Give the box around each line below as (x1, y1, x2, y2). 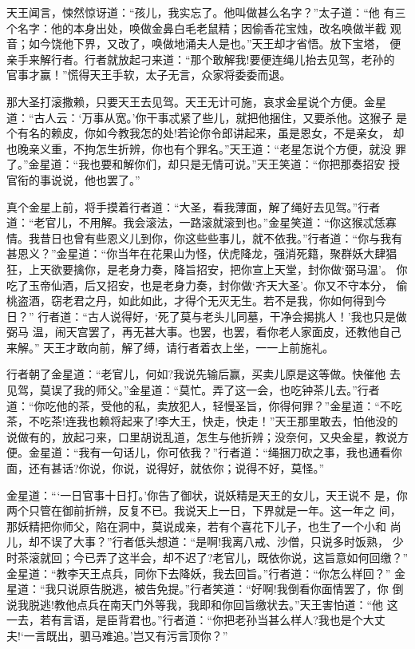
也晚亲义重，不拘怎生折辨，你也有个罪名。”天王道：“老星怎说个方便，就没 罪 (6, 140, 406, 156)
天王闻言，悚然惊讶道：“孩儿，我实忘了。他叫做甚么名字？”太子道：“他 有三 (6, 4, 406, 20)
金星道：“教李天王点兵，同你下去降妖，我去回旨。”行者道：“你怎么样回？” (6, 564, 391, 581)
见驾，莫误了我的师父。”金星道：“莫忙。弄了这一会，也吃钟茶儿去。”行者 (6, 382, 380, 398)
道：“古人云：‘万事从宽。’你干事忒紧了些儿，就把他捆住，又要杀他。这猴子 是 (6, 109, 408, 125)
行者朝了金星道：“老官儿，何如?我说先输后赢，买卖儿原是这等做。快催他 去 (6, 366, 401, 382)
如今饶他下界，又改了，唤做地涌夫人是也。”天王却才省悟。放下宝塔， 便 (28, 35, 401, 52)
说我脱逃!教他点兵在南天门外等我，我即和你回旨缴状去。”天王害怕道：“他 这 (6, 596, 398, 612)
